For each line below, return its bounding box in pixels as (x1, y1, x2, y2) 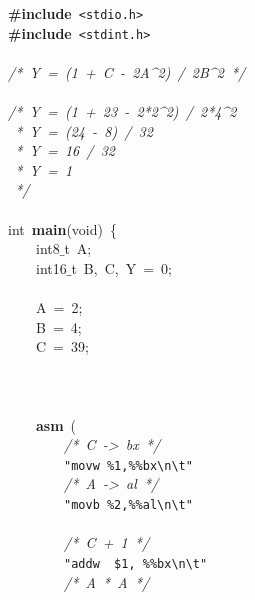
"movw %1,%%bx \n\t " (64, 458, 193, 473)
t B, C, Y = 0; (71, 257, 172, 278)
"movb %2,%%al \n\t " (64, 498, 193, 513)
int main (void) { (8, 218, 117, 239)
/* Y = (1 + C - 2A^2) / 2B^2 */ (8, 61, 246, 82)
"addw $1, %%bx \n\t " (64, 556, 208, 571)
